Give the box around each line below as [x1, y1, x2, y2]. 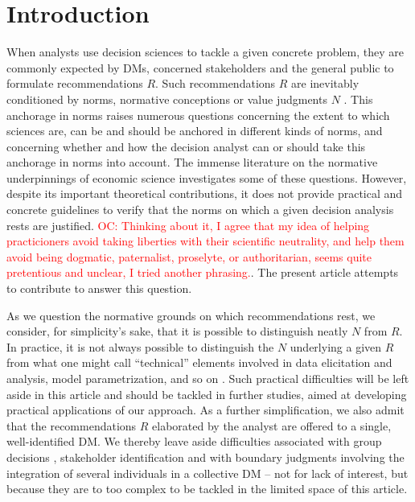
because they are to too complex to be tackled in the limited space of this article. [6, 480, 408, 497]
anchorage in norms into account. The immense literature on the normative [6, 154, 378, 171]
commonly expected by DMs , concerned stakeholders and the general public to [6, 59, 394, 76]
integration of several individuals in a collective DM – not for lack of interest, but [6, 464, 409, 481]
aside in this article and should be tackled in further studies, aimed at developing [6, 385, 407, 402]
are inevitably [291, 75, 360, 92]
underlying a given [290, 338, 382, 355]
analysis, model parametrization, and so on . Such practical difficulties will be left [6, 370, 409, 386]
